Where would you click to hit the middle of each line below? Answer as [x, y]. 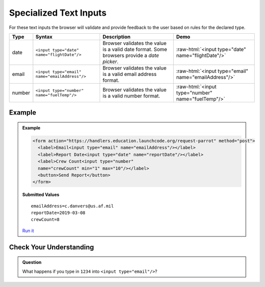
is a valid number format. [131, 96]
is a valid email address [130, 74]
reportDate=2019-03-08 [58, 213]
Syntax [44, 37]
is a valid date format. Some [135, 49]
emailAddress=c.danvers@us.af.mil [72, 206]
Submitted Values [41, 195]
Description [117, 37]
